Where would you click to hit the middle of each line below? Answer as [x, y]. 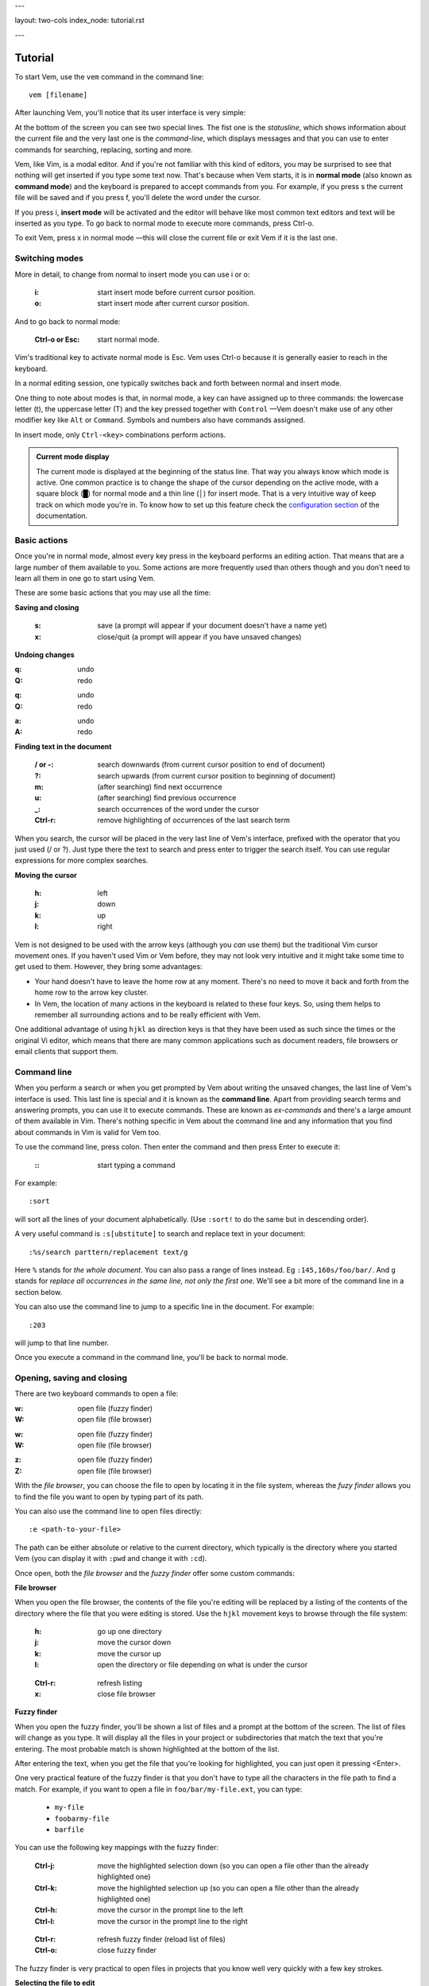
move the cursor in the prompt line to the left [170, 1910]
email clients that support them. [66, 1052]
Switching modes [49, 258]
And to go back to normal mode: [68, 321]
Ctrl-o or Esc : [57, 340]
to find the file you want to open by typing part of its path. [109, 1497]
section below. [39, 1292]
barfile [70, 1830]
